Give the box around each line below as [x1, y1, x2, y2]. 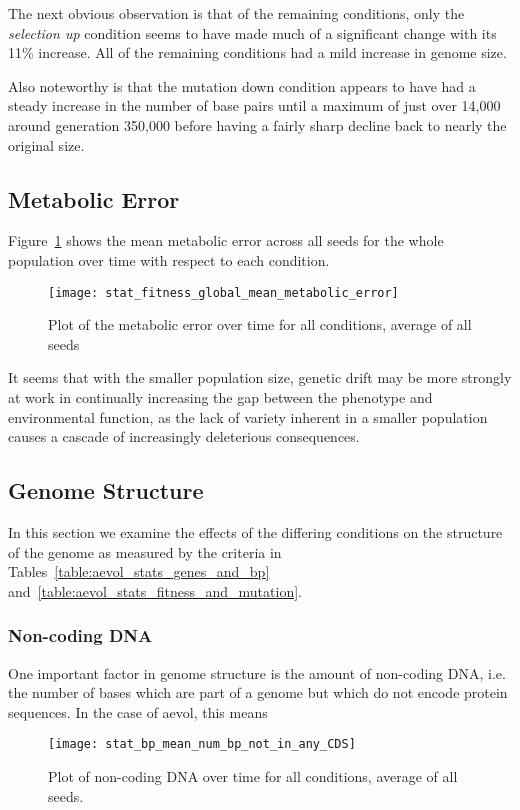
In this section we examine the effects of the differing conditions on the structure [8, 521, 503, 542]
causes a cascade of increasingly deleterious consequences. [8, 426, 360, 447]
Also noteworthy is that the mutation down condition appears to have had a [8, 75, 476, 96]
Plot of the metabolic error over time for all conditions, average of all [48, 314, 472, 335]
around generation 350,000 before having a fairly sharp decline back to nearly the [8, 114, 507, 135]
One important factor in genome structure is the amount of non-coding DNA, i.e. [8, 662, 506, 683]
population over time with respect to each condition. [8, 249, 330, 270]
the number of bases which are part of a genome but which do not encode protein [8, 682, 508, 703]
